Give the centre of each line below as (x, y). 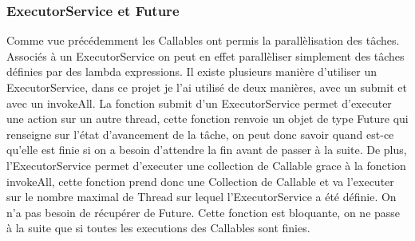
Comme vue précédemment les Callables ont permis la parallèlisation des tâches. (203, 40)
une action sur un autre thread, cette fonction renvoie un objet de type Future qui (207, 119)
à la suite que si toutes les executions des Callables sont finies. (158, 228)
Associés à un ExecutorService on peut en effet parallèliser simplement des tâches (206, 55)
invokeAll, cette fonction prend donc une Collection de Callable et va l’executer (200, 181)
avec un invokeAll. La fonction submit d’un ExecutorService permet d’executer (199, 103)
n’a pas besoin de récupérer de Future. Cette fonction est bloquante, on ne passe (204, 212)
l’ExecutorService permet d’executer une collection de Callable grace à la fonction (206, 165)
